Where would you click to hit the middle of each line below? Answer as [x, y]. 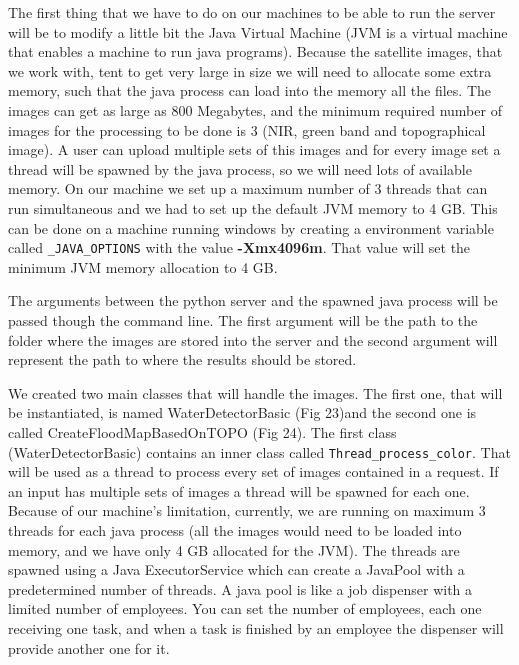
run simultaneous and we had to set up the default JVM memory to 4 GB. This [253, 207]
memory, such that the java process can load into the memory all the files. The [249, 90]
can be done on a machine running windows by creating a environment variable [251, 227]
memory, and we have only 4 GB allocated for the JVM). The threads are [234, 549]
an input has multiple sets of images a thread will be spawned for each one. [239, 490]
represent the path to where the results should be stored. [182, 359]
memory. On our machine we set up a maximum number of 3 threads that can [248, 188]
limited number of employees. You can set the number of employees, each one [245, 608]
